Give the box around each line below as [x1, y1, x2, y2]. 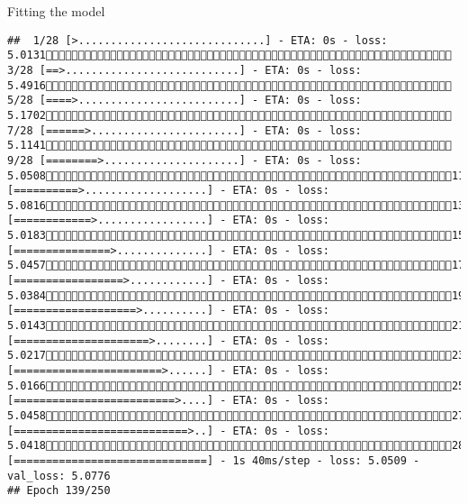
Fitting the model [7, 2, 105, 20]
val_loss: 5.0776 [7, 469, 111, 482]
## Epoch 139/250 [7, 484, 111, 498]
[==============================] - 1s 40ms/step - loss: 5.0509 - [7, 454, 420, 467]
